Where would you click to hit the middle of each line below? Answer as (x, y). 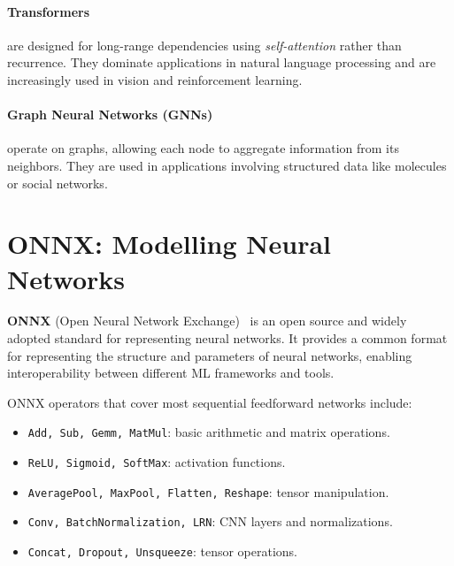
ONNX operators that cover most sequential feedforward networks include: (210, 402)
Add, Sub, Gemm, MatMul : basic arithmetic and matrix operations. (209, 432)
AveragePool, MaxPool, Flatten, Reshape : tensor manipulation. (208, 491)
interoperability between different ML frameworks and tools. (171, 373)
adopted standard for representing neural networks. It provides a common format (227, 338)
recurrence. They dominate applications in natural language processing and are (222, 62)
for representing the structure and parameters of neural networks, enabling (210, 355)
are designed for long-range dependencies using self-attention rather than (204, 45)
